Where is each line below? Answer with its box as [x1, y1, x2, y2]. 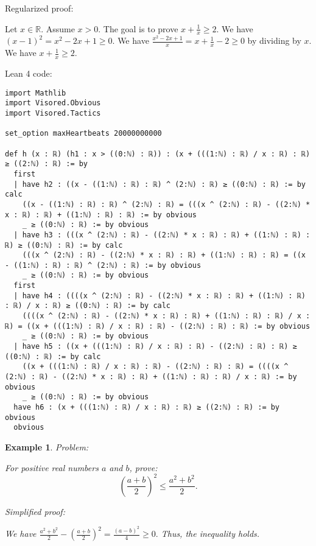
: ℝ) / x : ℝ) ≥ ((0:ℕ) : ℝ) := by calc [5, 301, 171, 310]
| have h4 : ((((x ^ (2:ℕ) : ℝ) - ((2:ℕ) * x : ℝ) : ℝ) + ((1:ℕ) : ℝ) [13, 291, 306, 300]
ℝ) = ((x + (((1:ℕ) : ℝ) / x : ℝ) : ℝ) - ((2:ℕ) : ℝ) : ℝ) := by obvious [5, 321, 311, 331]
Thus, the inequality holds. [161, 527, 260, 540]
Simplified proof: [5, 505, 65, 517]
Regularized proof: [5, 2, 74, 14]
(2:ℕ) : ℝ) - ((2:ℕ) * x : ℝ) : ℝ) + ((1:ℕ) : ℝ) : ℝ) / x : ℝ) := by [5, 373, 297, 382]
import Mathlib [5, 88, 66, 97]
